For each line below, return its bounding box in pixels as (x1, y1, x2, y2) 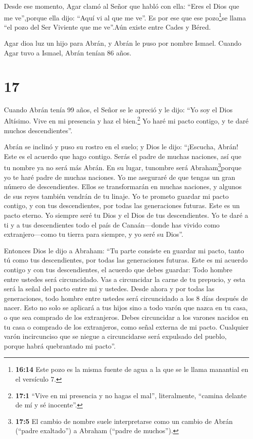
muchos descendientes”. (4, 125, 72, 135)
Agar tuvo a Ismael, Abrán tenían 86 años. (4, 48, 131, 58)
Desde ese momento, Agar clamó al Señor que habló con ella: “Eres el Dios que (4, 1, 239, 11)
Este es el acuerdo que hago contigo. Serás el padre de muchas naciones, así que (4, 151, 241, 161)
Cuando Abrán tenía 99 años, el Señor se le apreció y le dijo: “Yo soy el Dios (4, 104, 233, 114)
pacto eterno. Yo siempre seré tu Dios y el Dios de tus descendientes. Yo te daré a (4, 210, 248, 220)
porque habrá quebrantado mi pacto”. (4, 340, 116, 351)
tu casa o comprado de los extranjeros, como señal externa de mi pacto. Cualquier (4, 321, 249, 332)
